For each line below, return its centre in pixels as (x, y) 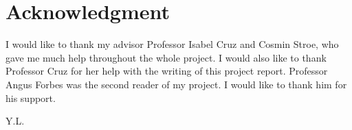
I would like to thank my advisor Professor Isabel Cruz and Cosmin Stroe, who (172, 44)
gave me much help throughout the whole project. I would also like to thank (166, 57)
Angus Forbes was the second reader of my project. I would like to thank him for (176, 84)
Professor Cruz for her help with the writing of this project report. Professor (167, 71)
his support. (31, 97)
